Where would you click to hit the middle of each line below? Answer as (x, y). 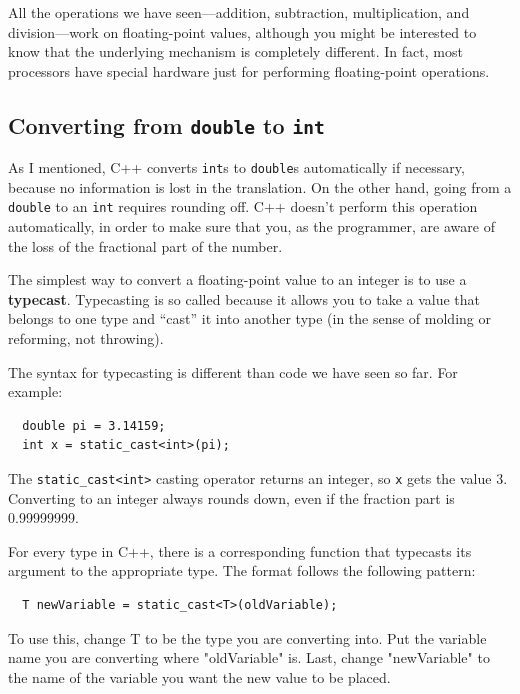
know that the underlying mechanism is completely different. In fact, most (235, 51)
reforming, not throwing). (86, 338)
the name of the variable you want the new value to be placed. (199, 676)
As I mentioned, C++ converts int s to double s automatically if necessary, (236, 167)
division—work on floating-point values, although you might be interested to (242, 31)
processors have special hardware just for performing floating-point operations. (249, 70)
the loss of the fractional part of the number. (145, 245)
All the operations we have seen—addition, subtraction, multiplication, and (239, 12)
